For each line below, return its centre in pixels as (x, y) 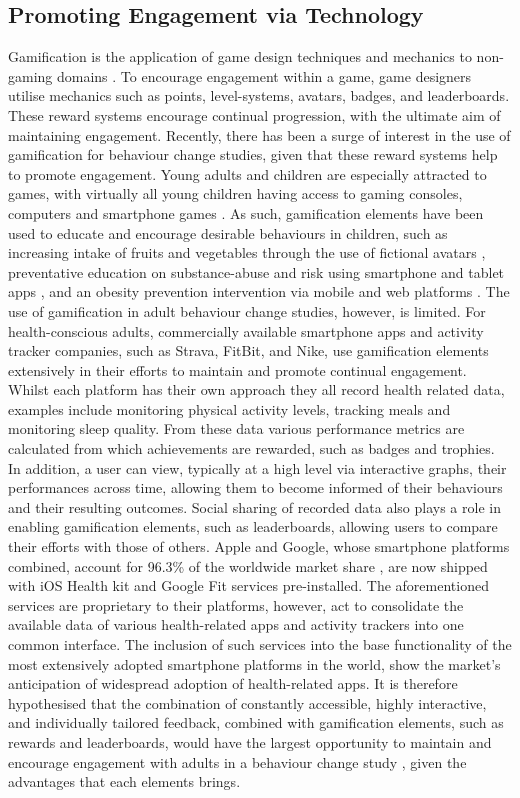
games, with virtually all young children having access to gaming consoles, (235, 193)
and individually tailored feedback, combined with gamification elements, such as (256, 722)
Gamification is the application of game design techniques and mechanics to (240, 56)
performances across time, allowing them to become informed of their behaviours (255, 487)
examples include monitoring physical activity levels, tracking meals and (229, 408)
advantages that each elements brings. (124, 781)
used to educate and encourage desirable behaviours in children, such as (228, 232)
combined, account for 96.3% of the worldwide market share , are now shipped (248, 565)
